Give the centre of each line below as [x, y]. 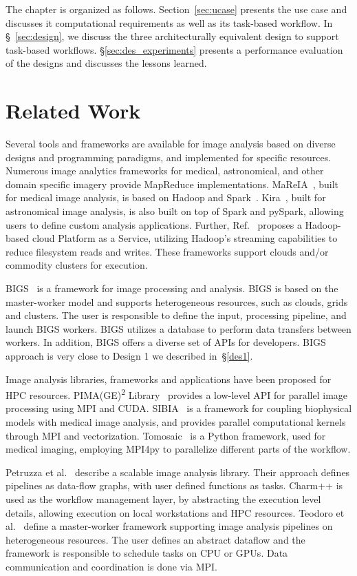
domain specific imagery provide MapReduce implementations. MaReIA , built [172, 184]
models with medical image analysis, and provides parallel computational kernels [176, 422]
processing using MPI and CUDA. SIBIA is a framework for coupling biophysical [179, 408]
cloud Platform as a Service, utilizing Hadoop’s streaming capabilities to [185, 238]
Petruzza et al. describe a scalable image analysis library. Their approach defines [178, 472]
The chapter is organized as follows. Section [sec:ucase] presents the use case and [176, 9]
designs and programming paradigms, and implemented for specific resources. [169, 157]
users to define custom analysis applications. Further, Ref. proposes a [154, 224]
